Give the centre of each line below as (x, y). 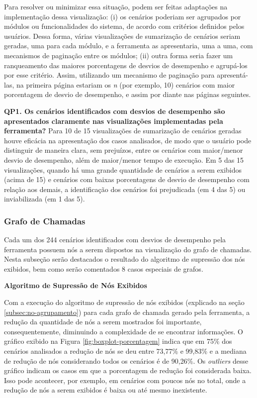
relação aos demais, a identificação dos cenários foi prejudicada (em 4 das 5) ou (125, 189)
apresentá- (233, 75)
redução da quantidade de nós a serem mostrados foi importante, (103, 322)
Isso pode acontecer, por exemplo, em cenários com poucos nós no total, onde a (125, 380)
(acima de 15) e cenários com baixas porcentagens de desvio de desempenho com (127, 179)
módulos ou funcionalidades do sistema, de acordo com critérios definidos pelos (124, 26)
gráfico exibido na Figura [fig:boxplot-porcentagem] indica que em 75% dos (118, 341)
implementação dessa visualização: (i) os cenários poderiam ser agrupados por (123, 16)
